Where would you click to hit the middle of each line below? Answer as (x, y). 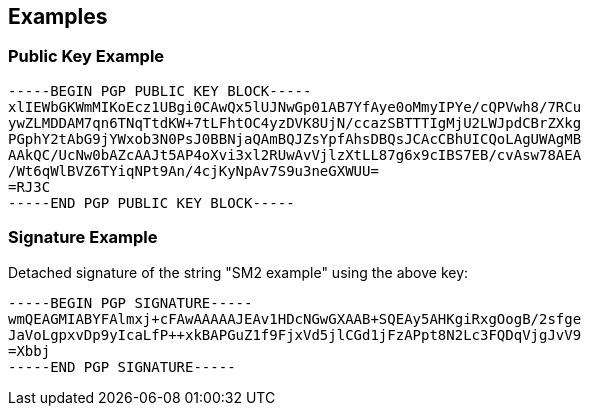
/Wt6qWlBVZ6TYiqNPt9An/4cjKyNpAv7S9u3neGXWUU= (193, 170)
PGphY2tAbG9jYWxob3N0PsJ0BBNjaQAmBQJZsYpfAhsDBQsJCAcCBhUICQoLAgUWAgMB (295, 138)
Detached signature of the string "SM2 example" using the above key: (238, 272)
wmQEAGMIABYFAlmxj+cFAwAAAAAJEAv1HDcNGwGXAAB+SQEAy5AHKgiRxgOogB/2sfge (295, 318)
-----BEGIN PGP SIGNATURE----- (130, 302)
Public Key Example (86, 56)
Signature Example (83, 237)
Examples (58, 16)
